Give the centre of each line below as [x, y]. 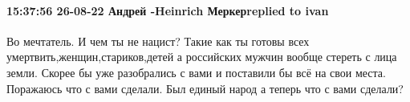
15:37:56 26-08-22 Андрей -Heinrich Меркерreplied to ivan [168, 10]
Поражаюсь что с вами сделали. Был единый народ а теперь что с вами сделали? [205, 88]
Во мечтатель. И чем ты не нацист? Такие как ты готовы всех [158, 41]
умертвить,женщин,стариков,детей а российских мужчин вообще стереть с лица [202, 57]
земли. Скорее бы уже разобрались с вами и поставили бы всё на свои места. [196, 72]
